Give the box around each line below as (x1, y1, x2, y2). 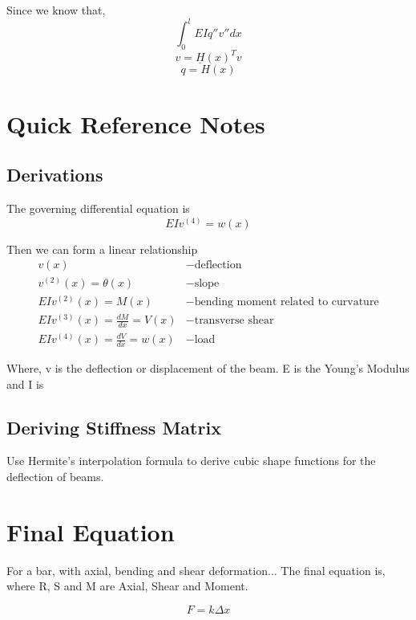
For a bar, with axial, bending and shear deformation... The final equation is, (6, 561, 386, 578)
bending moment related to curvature (194, 296, 379, 308)
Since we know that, (6, 2, 106, 18)
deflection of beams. (6, 468, 104, 485)
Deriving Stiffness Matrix (6, 414, 221, 439)
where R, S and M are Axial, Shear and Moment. (6, 577, 248, 594)
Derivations (6, 162, 103, 187)
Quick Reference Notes (6, 107, 265, 140)
